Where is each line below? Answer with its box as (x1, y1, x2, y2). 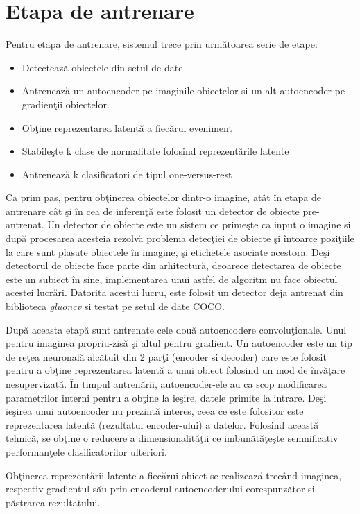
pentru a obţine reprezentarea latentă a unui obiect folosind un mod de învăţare (6, 363, 345, 377)
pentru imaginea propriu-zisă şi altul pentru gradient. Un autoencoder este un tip (6, 336, 352, 350)
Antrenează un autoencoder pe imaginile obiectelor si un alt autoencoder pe (22, 83, 345, 98)
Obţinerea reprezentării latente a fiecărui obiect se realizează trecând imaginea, (6, 468, 342, 482)
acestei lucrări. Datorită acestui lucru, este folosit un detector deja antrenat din (6, 285, 343, 300)
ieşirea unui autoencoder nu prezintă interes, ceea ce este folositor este (6, 404, 304, 418)
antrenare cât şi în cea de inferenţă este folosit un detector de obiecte (6, 203, 300, 218)
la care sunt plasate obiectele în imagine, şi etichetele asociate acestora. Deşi (6, 244, 330, 259)
